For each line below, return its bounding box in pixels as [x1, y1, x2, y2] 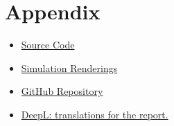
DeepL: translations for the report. [21, 107, 168, 121]
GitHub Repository [21, 84, 103, 98]
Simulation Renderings [21, 60, 118, 75]
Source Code [21, 37, 75, 52]
